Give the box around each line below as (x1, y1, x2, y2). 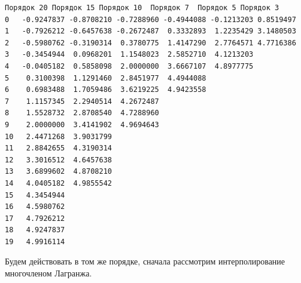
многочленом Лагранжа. (5, 267, 92, 279)
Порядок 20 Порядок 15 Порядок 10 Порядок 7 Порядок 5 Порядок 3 (5, 4, 279, 12)
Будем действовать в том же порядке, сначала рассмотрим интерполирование (5, 255, 285, 267)
